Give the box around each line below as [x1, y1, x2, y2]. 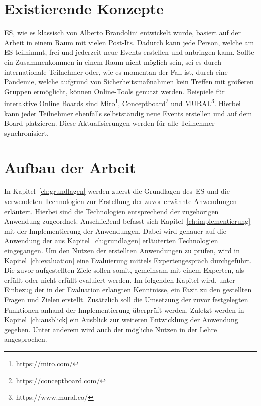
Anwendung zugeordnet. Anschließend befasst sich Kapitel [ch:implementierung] [4, 216, 251, 226]
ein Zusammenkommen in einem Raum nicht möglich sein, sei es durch [4, 56, 221, 67]
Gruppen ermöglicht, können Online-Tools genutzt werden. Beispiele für [4, 86, 225, 96]
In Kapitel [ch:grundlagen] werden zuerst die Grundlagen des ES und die [4, 186, 230, 196]
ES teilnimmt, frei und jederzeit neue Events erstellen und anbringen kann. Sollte [4, 47, 254, 57]
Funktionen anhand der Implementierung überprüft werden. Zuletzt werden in [4, 304, 244, 315]
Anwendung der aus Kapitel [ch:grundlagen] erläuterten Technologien [4, 235, 218, 246]
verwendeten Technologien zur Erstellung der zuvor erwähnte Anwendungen [4, 196, 237, 207]
